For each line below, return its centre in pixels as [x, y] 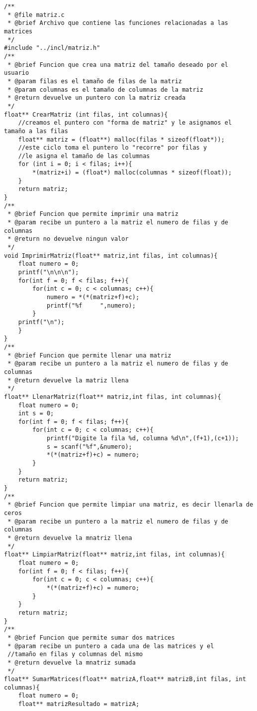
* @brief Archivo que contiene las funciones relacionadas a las [118, 23]
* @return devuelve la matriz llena [68, 380]
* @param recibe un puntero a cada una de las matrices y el [111, 646]
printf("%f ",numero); [91, 305]
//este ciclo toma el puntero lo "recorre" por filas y [113, 148]
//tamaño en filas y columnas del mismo [75, 654]
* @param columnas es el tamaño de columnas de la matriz [105, 89]
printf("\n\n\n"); [48, 272]
